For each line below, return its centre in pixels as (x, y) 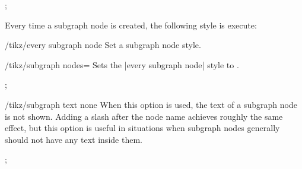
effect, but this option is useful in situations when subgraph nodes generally (142, 128)
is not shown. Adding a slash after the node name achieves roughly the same (144, 116)
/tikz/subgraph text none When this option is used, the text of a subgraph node (151, 104)
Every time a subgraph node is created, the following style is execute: (131, 25)
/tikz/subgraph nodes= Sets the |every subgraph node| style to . (122, 64)
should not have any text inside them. (74, 139)
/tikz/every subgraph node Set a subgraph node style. (103, 45)
